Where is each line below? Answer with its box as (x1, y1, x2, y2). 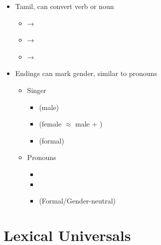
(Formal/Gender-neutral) (39, 195, 116, 206)
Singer (27, 84, 46, 95)
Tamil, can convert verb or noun (15, 1, 114, 11)
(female (39, 118, 62, 129)
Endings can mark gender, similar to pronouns (15, 68, 157, 78)
